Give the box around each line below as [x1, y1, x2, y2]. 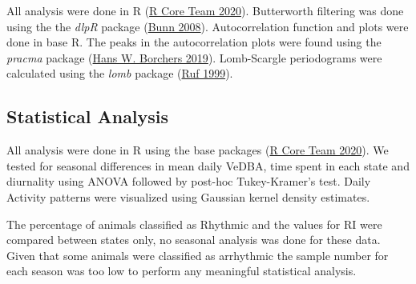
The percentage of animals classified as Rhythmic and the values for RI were [6, 215, 382, 232]
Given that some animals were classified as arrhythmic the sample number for [6, 246, 389, 263]
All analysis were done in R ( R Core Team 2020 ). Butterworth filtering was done [6, 2, 404, 18]
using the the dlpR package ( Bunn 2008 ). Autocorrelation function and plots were [6, 18, 409, 34]
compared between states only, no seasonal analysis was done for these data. [6, 231, 381, 248]
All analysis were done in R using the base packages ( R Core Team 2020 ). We [6, 142, 389, 158]
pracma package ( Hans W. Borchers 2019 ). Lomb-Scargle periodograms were [6, 49, 382, 66]
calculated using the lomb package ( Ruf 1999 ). [6, 65, 233, 82]
